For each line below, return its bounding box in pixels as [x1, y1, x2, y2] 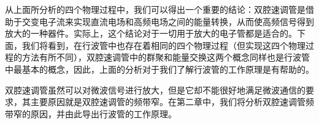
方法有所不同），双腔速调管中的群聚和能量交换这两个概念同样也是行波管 [21, 51, 310, 64]
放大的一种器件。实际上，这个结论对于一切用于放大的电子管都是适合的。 [5, 27, 297, 40]
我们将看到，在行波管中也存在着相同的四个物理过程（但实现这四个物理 [21, 38, 306, 51]
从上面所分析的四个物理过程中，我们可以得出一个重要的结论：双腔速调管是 [5, 3, 306, 15]
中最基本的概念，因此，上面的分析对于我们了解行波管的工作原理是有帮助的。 [5, 62, 314, 75]
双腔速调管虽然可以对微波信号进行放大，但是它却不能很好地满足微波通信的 [5, 83, 306, 96]
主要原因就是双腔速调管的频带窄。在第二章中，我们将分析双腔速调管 [30, 95, 306, 108]
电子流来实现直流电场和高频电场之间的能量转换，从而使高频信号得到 [39, 15, 314, 27]
